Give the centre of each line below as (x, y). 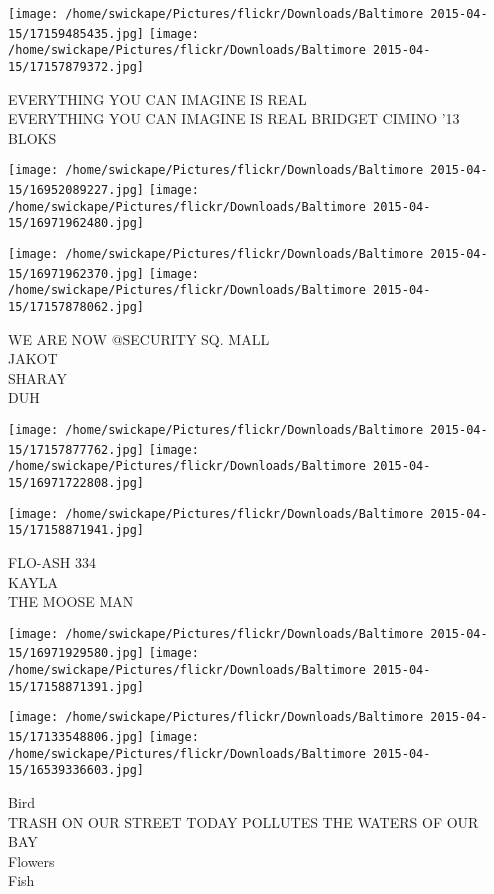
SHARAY (37, 377)
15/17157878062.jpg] (76, 307)
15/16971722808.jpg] (76, 483)
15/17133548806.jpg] (76, 737)
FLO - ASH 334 (52, 561)
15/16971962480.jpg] (76, 223)
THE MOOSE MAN (71, 601)
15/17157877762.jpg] (76, 449)
